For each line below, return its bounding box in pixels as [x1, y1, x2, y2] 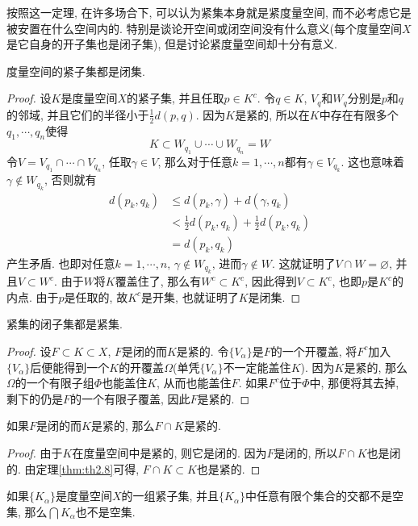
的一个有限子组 [15, 374, 94, 391]
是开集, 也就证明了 [141, 288, 239, 305]
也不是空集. [75, 503, 136, 520]
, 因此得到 [245, 273, 297, 290]
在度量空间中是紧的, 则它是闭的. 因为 [72, 444, 267, 461]
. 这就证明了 [271, 254, 336, 271]
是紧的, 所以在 [235, 106, 310, 123]
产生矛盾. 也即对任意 [6, 254, 115, 271]
